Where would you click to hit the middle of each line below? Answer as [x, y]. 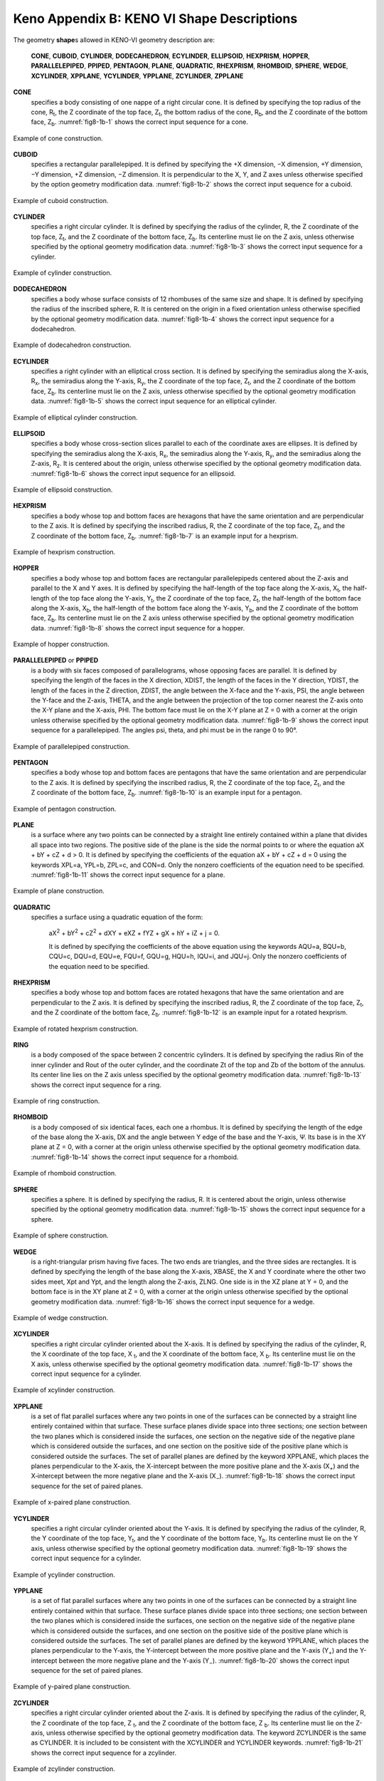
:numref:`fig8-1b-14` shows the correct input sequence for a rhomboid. [135, 1157]
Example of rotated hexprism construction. [76, 1029]
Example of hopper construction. [61, 644]
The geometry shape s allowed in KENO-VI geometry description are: [114, 40]
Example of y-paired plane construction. [72, 1687]
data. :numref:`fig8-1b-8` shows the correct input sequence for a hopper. [138, 628]
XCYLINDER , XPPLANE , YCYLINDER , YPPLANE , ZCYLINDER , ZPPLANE [137, 76]
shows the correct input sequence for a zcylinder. [104, 1753]
